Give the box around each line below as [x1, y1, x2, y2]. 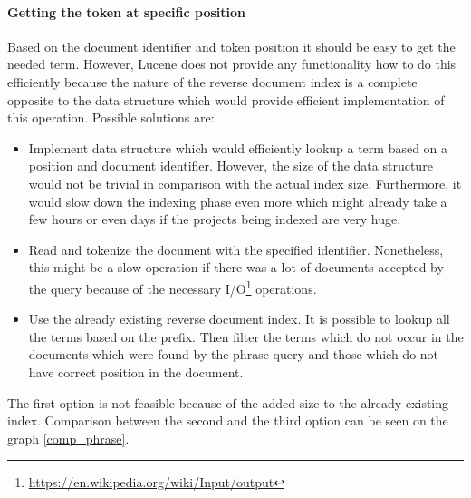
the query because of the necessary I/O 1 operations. [28, 276, 317, 298]
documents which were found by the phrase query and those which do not [28, 345, 439, 364]
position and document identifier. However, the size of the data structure [28, 156, 433, 175]
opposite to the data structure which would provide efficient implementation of [7, 90, 445, 109]
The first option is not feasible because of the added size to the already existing [7, 393, 449, 412]
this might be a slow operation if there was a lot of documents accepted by [28, 258, 444, 277]
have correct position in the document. [28, 362, 244, 381]
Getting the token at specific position [7, 2, 246, 21]
